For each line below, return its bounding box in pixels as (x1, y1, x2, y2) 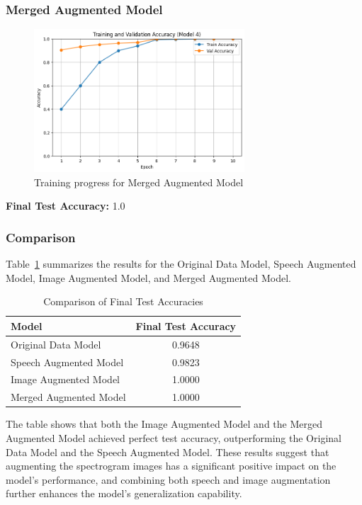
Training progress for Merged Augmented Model (34, 174, 244, 189)
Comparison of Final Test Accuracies (43, 294, 203, 309)
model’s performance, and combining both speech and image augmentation (6, 472, 331, 487)
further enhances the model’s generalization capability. (6, 486, 242, 501)
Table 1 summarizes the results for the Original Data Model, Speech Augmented (6, 256, 356, 271)
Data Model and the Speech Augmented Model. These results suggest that (6, 444, 329, 459)
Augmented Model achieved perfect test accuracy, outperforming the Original (6, 430, 341, 445)
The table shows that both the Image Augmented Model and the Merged (6, 416, 323, 431)
